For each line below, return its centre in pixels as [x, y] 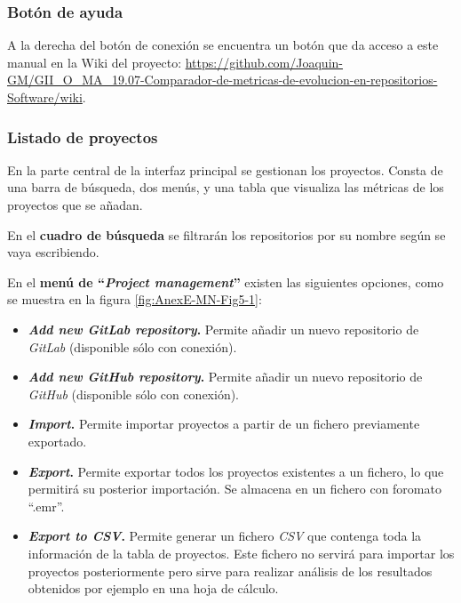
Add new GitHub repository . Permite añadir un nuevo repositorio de [225, 377]
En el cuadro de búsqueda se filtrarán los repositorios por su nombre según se [227, 234]
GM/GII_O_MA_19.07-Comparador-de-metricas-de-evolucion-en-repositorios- [223, 80]
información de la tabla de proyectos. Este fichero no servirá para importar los [241, 553]
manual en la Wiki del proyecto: [95, 62]
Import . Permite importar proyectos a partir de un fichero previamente [224, 424]
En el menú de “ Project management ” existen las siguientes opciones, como [226, 281]
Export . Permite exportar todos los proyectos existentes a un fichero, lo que [236, 471]
